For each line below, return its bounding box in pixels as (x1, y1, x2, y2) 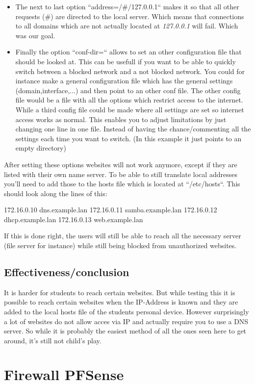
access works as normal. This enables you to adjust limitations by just (15, 114, 227, 124)
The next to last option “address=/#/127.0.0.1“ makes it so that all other (15, 1, 239, 11)
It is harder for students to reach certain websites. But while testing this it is (4, 287, 235, 297)
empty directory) (15, 143, 66, 153)
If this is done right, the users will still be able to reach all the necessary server (4, 230, 241, 241)
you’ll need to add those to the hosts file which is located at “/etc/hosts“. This (4, 179, 240, 189)
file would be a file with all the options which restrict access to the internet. (15, 95, 243, 105)
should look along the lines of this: (4, 188, 107, 198)
